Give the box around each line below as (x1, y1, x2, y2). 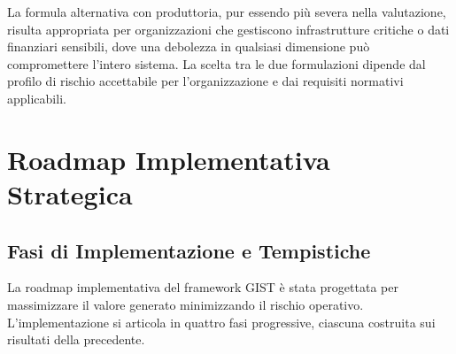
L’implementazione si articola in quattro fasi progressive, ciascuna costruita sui (7, 312, 436, 331)
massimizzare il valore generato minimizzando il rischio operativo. (7, 295, 364, 313)
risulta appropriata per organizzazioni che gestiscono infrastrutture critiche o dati (7, 19, 450, 38)
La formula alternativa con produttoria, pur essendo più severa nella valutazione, (7, 3, 446, 20)
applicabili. (7, 88, 66, 107)
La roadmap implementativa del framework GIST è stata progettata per (7, 278, 398, 296)
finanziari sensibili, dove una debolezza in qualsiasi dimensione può (7, 37, 370, 56)
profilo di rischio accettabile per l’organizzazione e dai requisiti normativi (7, 72, 404, 90)
